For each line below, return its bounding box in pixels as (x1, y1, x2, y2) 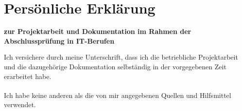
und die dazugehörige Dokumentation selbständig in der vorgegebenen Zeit (4, 61, 226, 71)
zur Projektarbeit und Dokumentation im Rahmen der (4, 26, 191, 36)
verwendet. (4, 99, 36, 110)
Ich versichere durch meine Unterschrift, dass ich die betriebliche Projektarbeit (4, 52, 238, 62)
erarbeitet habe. (4, 71, 52, 81)
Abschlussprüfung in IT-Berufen (4, 35, 115, 46)
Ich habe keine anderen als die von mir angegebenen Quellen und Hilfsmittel (4, 90, 231, 100)
